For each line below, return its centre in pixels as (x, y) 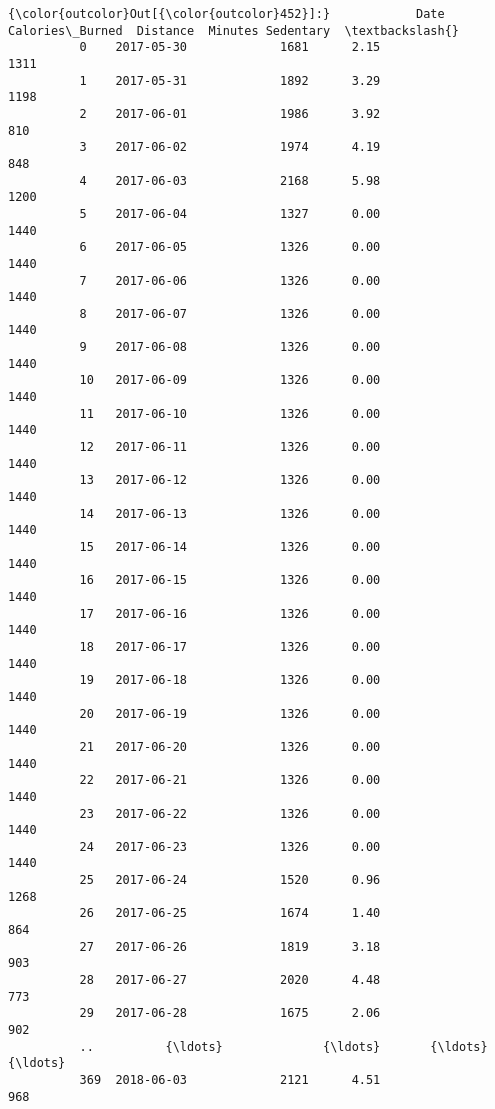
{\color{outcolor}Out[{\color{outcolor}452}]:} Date (226, 14)
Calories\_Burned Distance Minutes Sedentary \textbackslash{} (234, 30)
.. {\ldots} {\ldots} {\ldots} (283, 1046)
